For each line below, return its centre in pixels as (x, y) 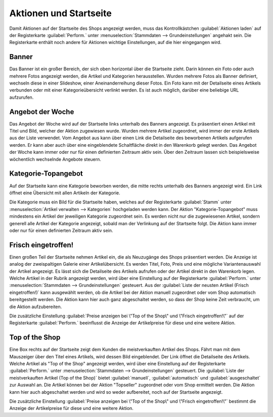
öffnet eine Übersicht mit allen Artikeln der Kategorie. (65, 193)
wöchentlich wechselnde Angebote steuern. (55, 159)
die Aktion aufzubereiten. (36, 307)
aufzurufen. (21, 97)
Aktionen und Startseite (61, 13)
